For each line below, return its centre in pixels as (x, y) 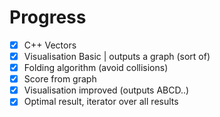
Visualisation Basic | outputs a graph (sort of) (117, 56)
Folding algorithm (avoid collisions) (96, 68)
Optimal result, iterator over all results (101, 102)
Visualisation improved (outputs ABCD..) (106, 90)
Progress (48, 17)
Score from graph (60, 79)
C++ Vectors (50, 45)
